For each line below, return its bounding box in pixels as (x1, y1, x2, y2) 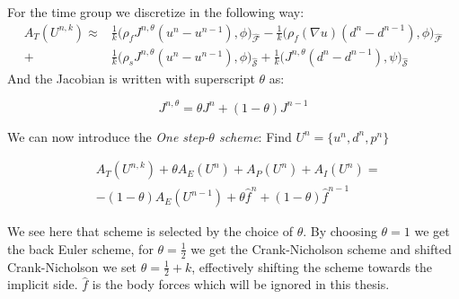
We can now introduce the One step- (7, 127, 209, 145)
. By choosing (303, 222, 377, 241)
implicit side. (7, 275, 78, 294)
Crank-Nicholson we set (7, 257, 137, 276)
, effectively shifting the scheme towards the (191, 257, 433, 276)
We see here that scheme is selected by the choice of (7, 222, 293, 241)
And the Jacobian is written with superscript (7, 68, 255, 87)
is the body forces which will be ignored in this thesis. (92, 275, 390, 294)
